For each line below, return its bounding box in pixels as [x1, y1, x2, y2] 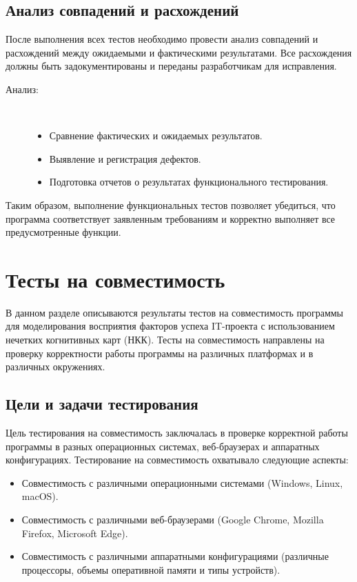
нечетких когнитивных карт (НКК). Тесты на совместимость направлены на [6, 332, 325, 347]
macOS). [21, 489, 59, 503]
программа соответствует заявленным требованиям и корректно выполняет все [6, 211, 336, 225]
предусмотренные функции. [6, 225, 121, 239]
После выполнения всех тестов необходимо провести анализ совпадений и [6, 32, 318, 46]
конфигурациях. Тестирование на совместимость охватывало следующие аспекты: [6, 452, 349, 467]
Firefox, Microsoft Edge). [21, 525, 128, 540]
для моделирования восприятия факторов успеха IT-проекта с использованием [6, 319, 335, 333]
